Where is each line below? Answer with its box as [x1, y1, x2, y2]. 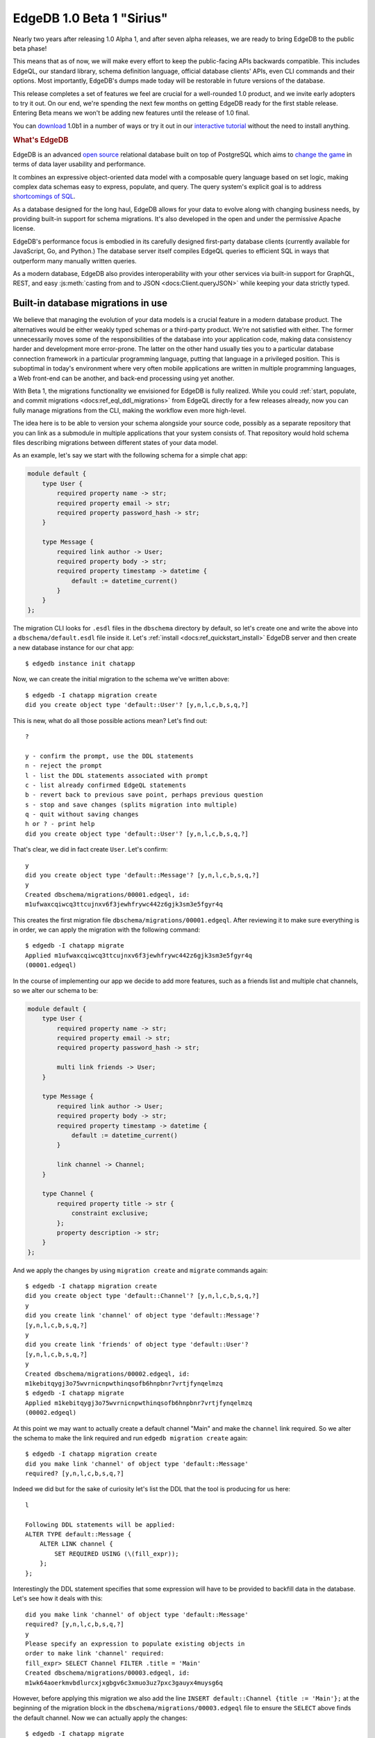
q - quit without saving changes [25, 811, 139, 818]
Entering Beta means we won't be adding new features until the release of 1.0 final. [12, 108, 250, 117]
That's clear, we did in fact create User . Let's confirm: [12, 845, 168, 854]
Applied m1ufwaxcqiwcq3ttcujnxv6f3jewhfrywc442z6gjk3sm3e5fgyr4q [25, 951, 253, 959]
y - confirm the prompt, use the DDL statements [25, 752, 194, 760]
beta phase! [12, 44, 47, 52]
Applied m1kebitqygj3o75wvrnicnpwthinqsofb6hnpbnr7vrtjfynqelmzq [25, 1399, 253, 1407]
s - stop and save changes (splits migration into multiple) [25, 800, 237, 809]
